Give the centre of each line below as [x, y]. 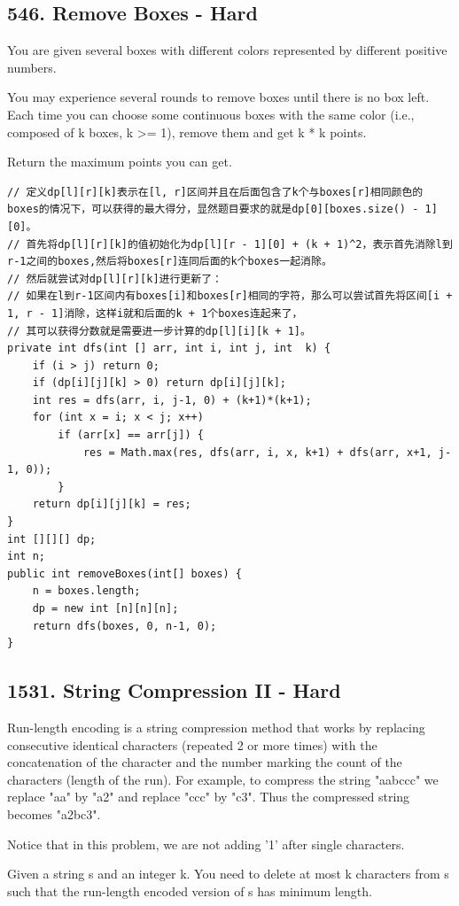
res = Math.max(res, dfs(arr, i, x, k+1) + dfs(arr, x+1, [257, 452]
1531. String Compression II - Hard [174, 690]
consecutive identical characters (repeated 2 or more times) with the [192, 744]
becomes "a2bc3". [54, 813]
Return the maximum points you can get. [120, 162]
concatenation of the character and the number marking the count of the [205, 762]
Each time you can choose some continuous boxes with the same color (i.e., [211, 114]
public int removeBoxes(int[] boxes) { [124, 573]
